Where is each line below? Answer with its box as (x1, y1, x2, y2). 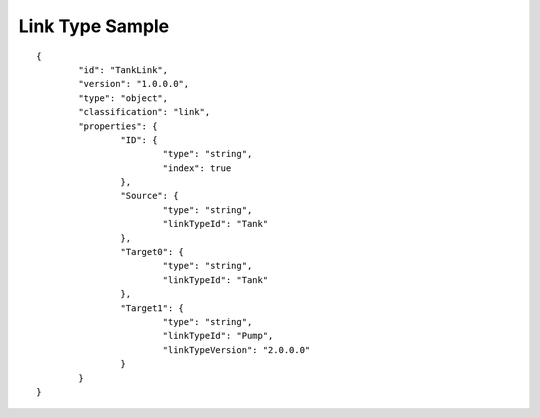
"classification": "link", (78, 106, 211, 118)
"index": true (162, 162, 232, 174)
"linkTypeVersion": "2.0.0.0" (162, 344, 311, 355)
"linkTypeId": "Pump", (162, 330, 274, 342)
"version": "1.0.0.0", (78, 78, 190, 90)
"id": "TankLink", (78, 64, 169, 75)
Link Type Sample (18, 15, 170, 37)
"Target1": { (120, 302, 185, 314)
